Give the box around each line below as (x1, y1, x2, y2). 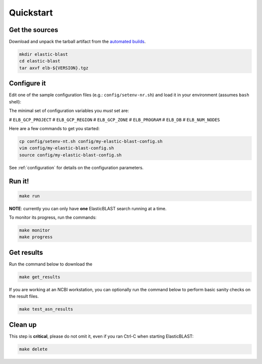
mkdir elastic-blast (19, 51, 68, 57)
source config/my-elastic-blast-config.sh (19, 152, 122, 158)
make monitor (19, 228, 50, 233)
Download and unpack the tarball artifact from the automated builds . (9, 39, 146, 45)
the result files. (9, 294, 39, 299)
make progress (19, 234, 53, 240)
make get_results (19, 274, 61, 280)
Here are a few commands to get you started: (9, 125, 100, 131)
